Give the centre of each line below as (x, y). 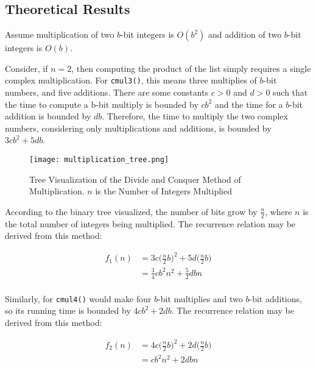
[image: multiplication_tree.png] (99, 160)
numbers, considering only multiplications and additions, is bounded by (138, 128)
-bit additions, (276, 298)
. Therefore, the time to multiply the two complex (195, 116)
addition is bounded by (48, 116)
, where (279, 211)
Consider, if (26, 68)
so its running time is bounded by (68, 310)
